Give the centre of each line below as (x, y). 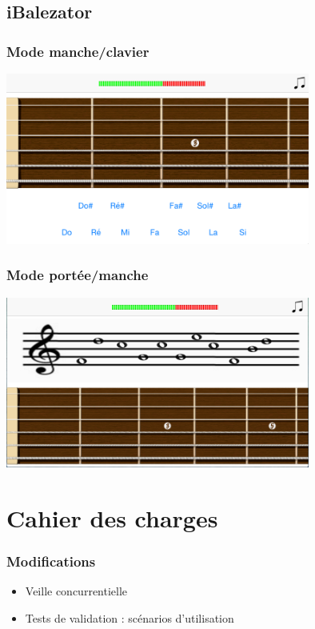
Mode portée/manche (78, 275)
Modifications (51, 561)
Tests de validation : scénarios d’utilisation (130, 617)
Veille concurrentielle (76, 591)
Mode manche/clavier (78, 51)
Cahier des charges (112, 517)
